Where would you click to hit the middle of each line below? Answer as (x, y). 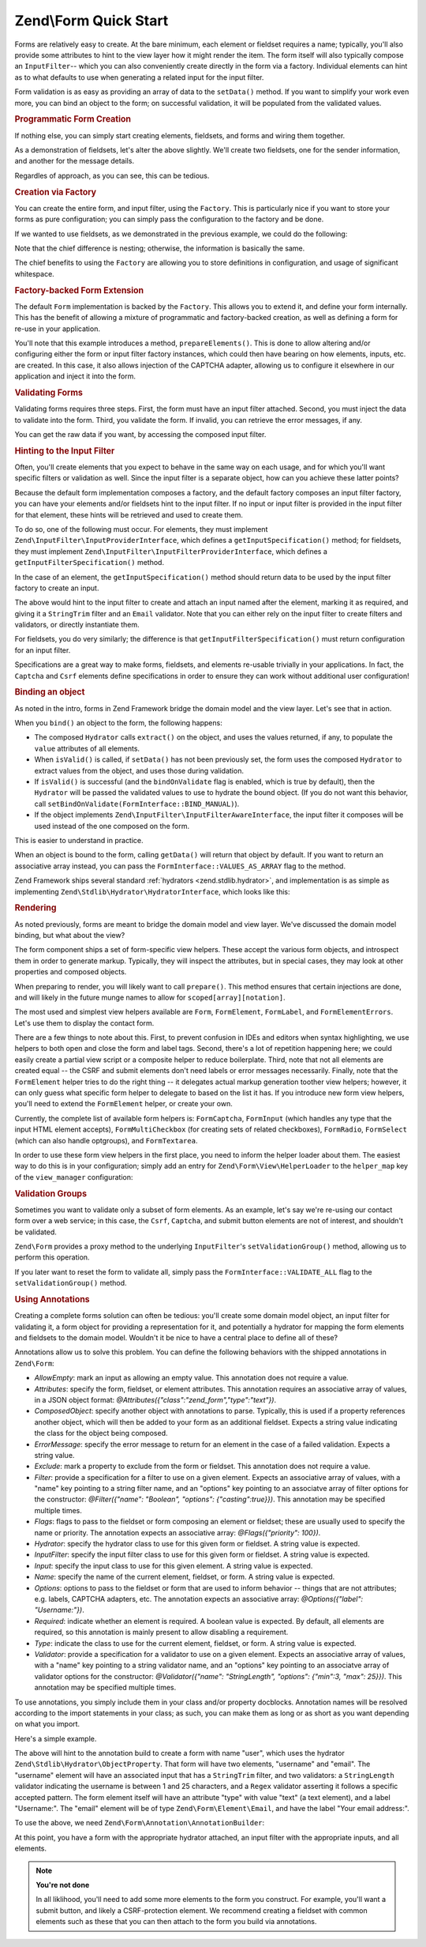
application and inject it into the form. (75, 376)
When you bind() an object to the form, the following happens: (118, 723)
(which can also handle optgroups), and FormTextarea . (106, 1140)
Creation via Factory (56, 192)
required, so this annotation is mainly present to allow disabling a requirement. (161, 1633)
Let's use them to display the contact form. (84, 1022)
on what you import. (47, 1724)
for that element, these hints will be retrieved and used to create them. (129, 514)
